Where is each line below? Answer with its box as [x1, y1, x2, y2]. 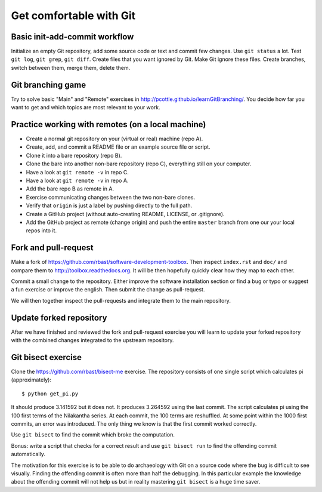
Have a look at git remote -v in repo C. [26, 168, 129, 176]
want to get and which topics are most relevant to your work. [11, 104, 160, 111]
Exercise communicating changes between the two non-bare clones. [26, 193, 196, 201]
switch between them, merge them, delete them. [11, 64, 131, 71]
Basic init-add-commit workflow [11, 32, 134, 42]
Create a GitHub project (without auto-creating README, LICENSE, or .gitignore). [26, 210, 225, 217]
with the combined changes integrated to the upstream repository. [11, 337, 174, 344]
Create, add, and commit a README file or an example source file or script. [26, 143, 211, 150]
